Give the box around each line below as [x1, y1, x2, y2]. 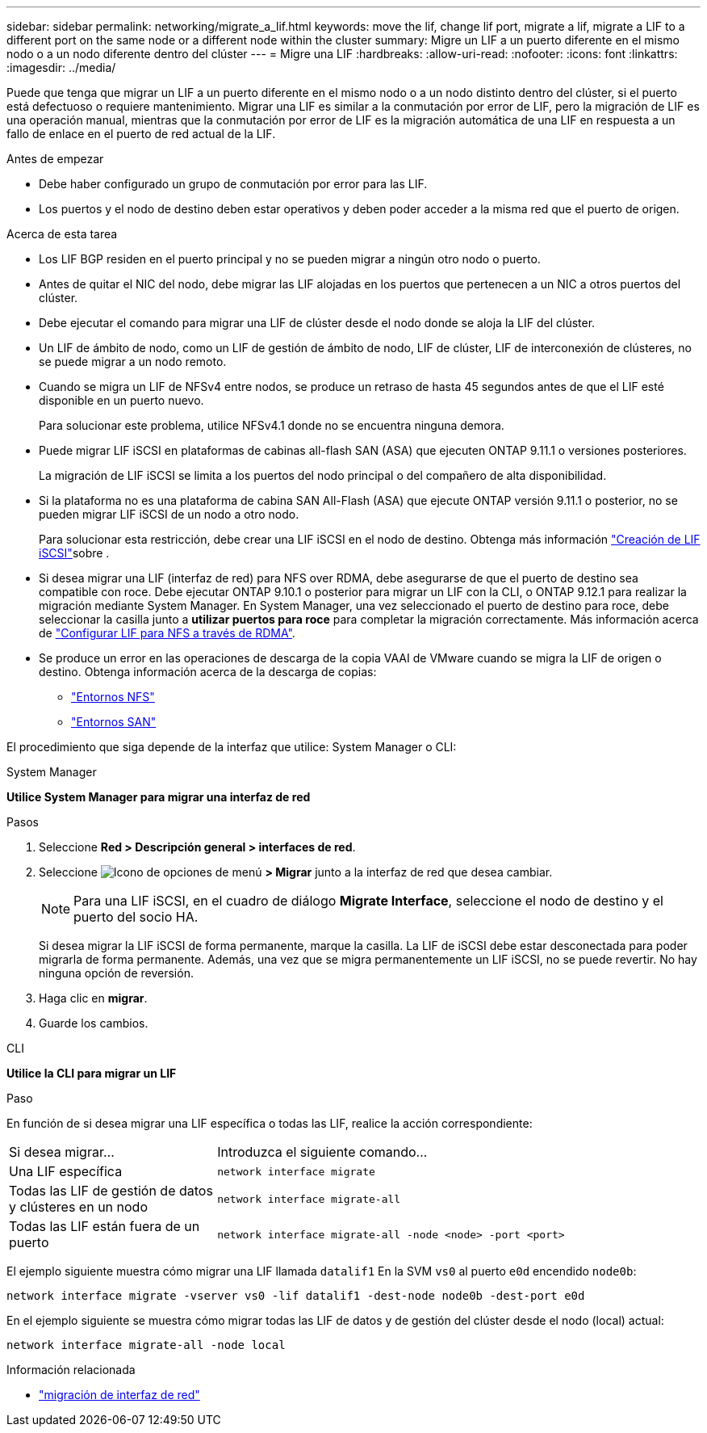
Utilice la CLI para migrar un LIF [6, 1066, 177, 1080]
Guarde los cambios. [39, 1016, 149, 1030]
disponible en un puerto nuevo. [39, 393, 204, 407]
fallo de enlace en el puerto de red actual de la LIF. [6, 127, 276, 141]
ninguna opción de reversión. [39, 966, 194, 980]
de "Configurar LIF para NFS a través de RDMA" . [39, 626, 295, 640]
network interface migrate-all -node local [6, 1338, 286, 1351]
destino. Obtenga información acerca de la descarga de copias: [39, 665, 377, 679]
